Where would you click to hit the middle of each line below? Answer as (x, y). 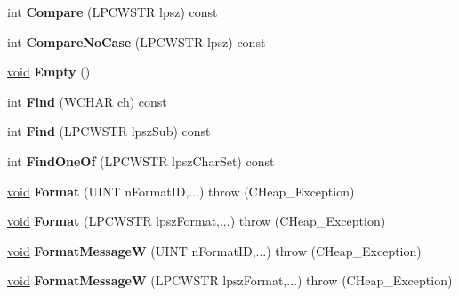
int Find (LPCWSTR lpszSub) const (109, 131)
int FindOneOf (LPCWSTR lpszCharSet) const (141, 160)
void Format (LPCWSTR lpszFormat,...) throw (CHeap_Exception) (197, 221)
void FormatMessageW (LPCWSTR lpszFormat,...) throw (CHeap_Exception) (230, 280)
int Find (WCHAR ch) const (87, 101)
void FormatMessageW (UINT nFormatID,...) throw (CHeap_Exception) (214, 250)
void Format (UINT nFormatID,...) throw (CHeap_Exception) (181, 191)
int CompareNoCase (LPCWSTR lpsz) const (137, 41)
